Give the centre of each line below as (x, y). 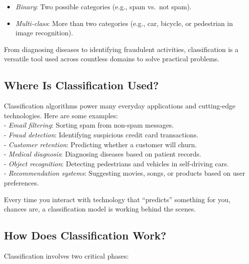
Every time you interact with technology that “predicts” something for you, (117, 199)
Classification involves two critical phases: (67, 255)
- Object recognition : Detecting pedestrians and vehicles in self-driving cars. (116, 163)
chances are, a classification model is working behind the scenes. (100, 209)
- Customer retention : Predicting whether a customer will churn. (101, 144)
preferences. (22, 182)
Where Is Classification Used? (81, 85)
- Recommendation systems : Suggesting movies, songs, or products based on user (124, 173)
